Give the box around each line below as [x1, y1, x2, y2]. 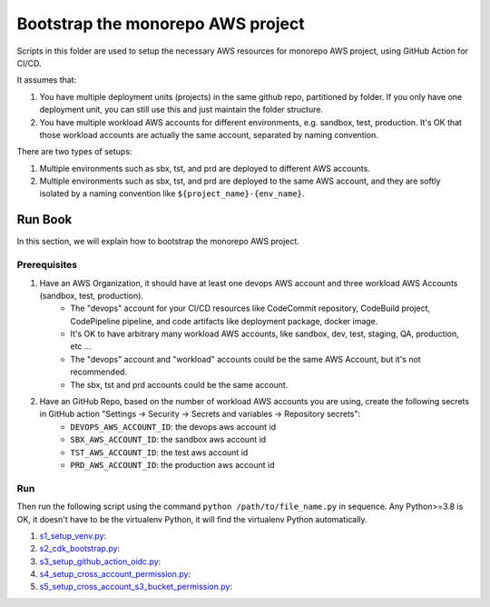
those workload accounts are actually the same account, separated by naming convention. [39, 129, 378, 140]
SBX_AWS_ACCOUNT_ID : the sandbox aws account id [70, 434, 267, 445]
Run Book [16, 212, 73, 227]
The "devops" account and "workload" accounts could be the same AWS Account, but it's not [70, 353, 421, 364]
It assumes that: [16, 75, 77, 85]
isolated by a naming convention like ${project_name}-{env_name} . [39, 188, 305, 199]
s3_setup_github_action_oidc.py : [39, 555, 162, 567]
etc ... [70, 341, 92, 352]
